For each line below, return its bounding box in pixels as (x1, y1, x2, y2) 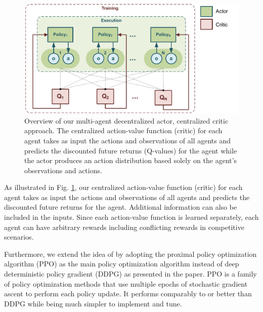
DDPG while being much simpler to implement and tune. (4, 298, 182, 308)
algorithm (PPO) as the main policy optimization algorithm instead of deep (4, 258, 239, 269)
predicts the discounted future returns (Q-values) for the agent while (24, 145, 237, 155)
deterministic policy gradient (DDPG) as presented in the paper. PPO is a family (4, 268, 257, 279)
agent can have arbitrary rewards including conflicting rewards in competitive (4, 221, 244, 232)
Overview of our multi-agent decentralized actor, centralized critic (24, 115, 229, 126)
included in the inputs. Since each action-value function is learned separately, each (4, 212, 259, 222)
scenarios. (4, 231, 34, 242)
